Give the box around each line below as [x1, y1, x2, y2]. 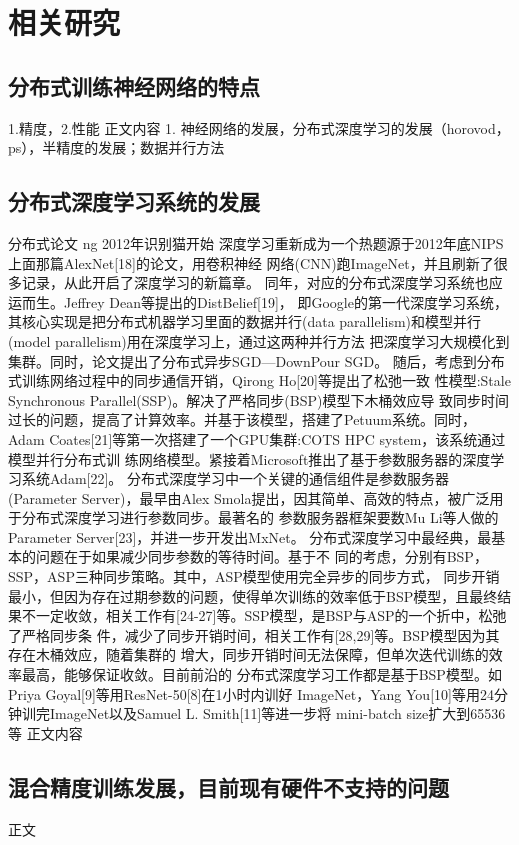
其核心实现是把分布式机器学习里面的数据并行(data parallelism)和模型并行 [8, 311, 482, 332]
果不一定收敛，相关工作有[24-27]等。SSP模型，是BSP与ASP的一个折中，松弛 [8, 605, 507, 626]
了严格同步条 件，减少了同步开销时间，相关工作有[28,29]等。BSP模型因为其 [8, 624, 500, 645]
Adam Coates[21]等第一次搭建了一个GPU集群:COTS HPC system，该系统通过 [8, 428, 506, 449]
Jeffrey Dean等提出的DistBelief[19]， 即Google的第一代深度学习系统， [63, 291, 508, 312]
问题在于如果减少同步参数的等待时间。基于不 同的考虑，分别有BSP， [35, 546, 488, 567]
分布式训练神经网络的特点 [8, 70, 260, 101]
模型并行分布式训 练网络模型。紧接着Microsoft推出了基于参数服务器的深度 [8, 448, 491, 469]
